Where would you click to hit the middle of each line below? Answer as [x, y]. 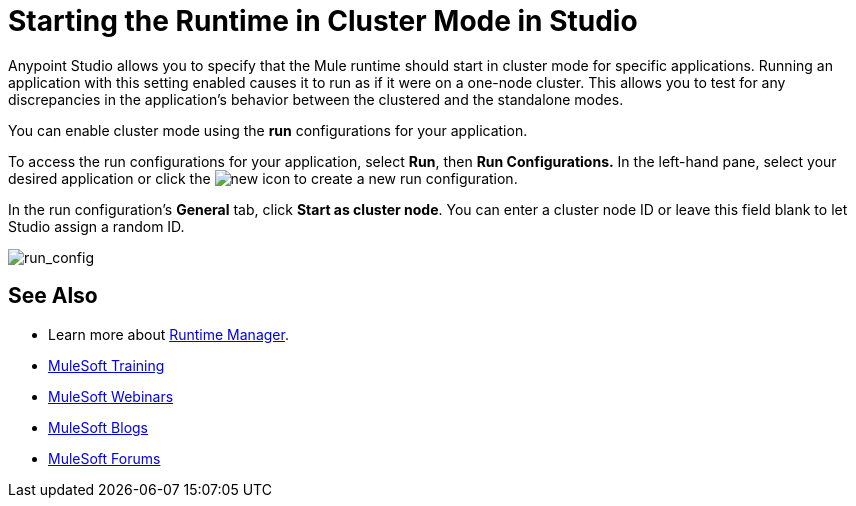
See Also [53, 296]
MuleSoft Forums [104, 458]
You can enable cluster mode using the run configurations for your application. [268, 130]
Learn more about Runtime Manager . [168, 334]
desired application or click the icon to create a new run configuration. [263, 178]
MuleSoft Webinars [111, 396]
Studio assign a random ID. [96, 226]
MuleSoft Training [106, 365]
